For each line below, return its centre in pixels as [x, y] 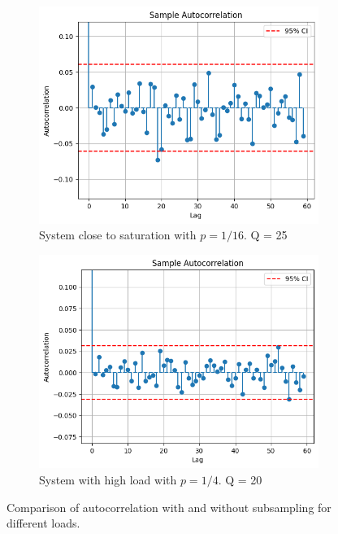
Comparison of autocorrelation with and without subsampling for [169, 507]
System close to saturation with [118, 235]
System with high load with [108, 480]
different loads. [43, 523]
